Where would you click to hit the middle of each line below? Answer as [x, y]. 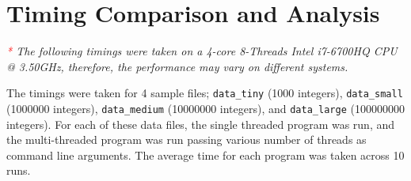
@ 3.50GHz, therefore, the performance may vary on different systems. [177, 66]
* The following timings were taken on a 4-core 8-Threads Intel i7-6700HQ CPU [202, 51]
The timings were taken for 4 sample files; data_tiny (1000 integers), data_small [205, 93]
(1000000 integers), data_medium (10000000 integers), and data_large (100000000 [205, 108]
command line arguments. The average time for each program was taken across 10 [205, 155]
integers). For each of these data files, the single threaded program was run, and [201, 124]
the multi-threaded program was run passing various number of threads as [186, 140]
